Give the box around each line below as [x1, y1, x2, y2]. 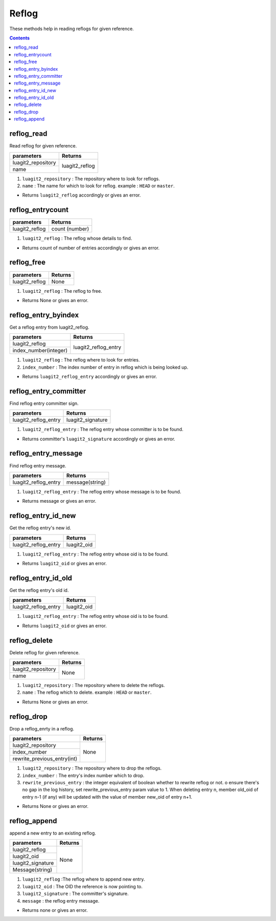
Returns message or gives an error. [22, 498, 97, 504]
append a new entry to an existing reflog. [9, 830, 97, 836]
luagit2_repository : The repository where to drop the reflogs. [22, 765, 162, 772]
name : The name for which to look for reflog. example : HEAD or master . [22, 182, 175, 189]
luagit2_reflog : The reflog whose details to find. [22, 235, 132, 242]
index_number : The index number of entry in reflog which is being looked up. [22, 364, 189, 370]
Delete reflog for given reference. [9, 649, 80, 655]
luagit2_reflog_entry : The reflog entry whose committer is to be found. [22, 426, 183, 433]
